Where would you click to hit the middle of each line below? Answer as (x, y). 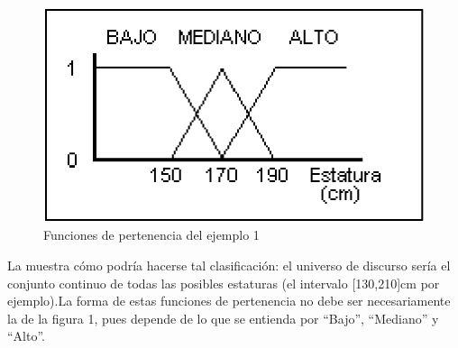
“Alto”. (26, 336)
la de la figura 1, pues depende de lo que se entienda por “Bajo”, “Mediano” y (223, 318)
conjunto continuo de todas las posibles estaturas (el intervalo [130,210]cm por (224, 283)
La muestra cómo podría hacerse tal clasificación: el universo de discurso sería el (229, 266)
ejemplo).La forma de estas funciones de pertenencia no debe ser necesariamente (229, 301)
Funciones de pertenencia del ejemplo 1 (151, 235)
